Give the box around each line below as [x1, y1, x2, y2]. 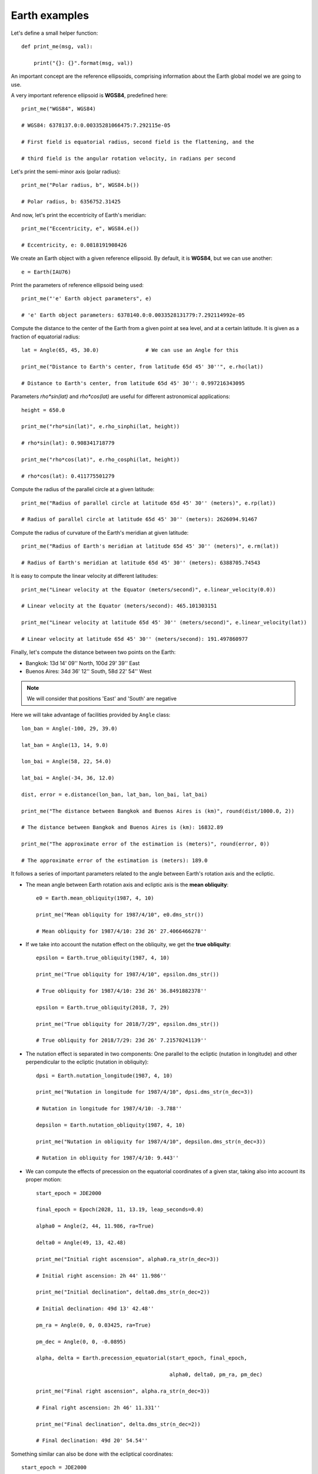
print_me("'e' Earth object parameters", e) [21, 295, 153, 302]
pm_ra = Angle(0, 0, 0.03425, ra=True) [36, 1321, 151, 1328]
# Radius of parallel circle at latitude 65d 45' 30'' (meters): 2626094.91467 [21, 516, 257, 523]
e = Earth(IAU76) [21, 268, 71, 275]
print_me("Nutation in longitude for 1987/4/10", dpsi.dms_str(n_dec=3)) [36, 1088, 254, 1095]
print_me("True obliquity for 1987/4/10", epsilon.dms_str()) [36, 971, 220, 978]
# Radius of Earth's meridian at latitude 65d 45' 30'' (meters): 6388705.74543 [21, 559, 261, 566]
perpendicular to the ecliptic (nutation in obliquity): [25, 1058, 149, 1065]
